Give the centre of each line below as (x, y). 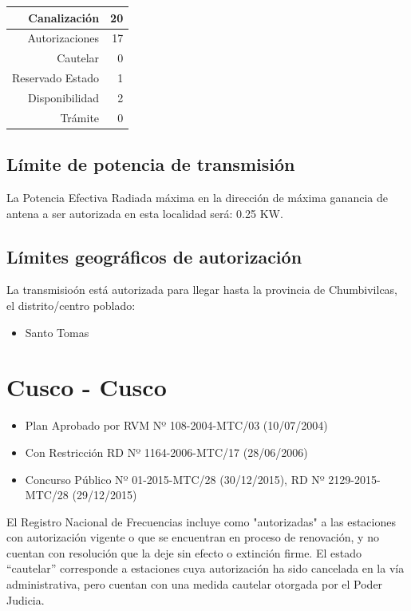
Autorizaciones (63, 38)
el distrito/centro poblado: (71, 305)
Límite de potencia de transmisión (151, 164)
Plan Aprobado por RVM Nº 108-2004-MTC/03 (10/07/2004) (176, 425)
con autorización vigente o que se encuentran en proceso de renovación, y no (193, 537)
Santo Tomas (57, 332)
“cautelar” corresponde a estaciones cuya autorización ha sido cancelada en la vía (205, 568)
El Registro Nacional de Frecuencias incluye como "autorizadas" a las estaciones (201, 521)
